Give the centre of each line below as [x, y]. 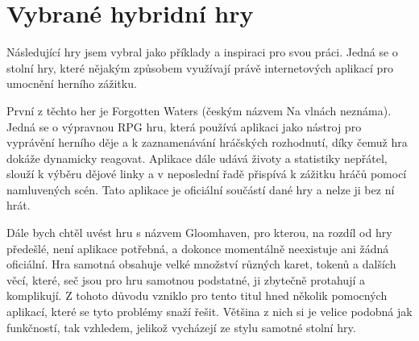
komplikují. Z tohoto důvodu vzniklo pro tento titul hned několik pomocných [197, 295]
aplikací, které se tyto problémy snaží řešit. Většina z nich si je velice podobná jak [209, 312]
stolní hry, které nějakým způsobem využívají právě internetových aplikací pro [200, 67]
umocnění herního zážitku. [72, 83]
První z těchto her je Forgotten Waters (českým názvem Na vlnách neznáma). [199, 110]
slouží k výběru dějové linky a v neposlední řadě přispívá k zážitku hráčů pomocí [207, 174]
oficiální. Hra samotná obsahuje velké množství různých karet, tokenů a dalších [201, 264]
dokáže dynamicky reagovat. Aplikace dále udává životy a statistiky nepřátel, [197, 158]
